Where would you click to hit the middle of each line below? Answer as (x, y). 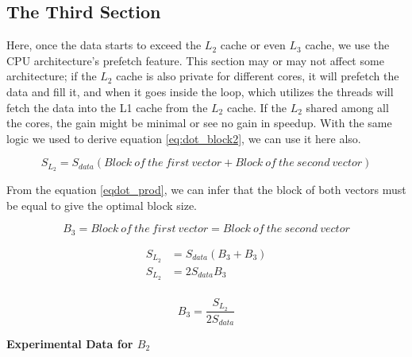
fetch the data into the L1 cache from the (107, 107)
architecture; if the (52, 76)
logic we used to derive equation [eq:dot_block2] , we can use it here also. (184, 138)
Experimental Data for (70, 344)
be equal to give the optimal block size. (102, 205)
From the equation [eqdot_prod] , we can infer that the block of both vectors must (206, 190)
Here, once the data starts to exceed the (104, 45)
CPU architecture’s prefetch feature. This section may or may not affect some (195, 60)
